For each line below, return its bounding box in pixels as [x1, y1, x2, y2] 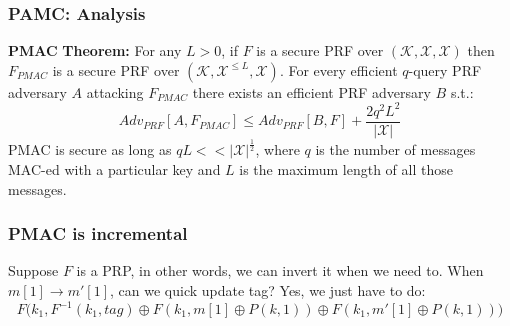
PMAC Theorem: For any [8, 40, 182, 61]
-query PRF [408, 59, 482, 80]
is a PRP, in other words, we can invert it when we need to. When [76, 260, 484, 281]
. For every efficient [279, 59, 398, 80]
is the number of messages [315, 139, 476, 160]
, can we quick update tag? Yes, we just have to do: [110, 279, 426, 300]
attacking [86, 81, 144, 102]
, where [255, 139, 300, 160]
